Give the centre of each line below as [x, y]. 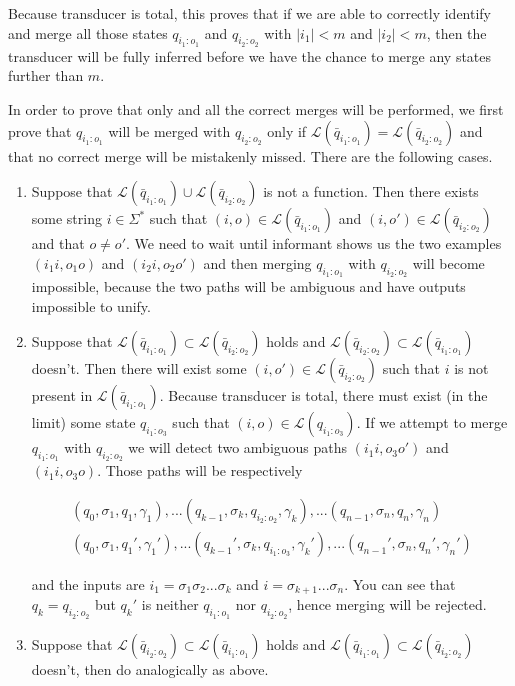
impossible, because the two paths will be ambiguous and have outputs [248, 285]
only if [287, 130]
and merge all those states [88, 32]
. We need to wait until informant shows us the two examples [313, 243]
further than [46, 75]
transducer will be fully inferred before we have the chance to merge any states [250, 55]
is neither [170, 604]
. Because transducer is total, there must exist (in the [323, 395]
